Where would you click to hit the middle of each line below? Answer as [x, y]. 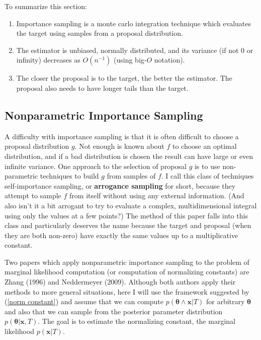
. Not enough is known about [119, 146]
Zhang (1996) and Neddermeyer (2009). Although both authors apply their [120, 282]
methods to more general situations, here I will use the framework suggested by [127, 291]
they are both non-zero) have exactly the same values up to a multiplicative [121, 235]
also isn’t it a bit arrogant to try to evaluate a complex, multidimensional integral [131, 205]
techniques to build [69, 176]
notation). [169, 60]
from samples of [131, 176]
